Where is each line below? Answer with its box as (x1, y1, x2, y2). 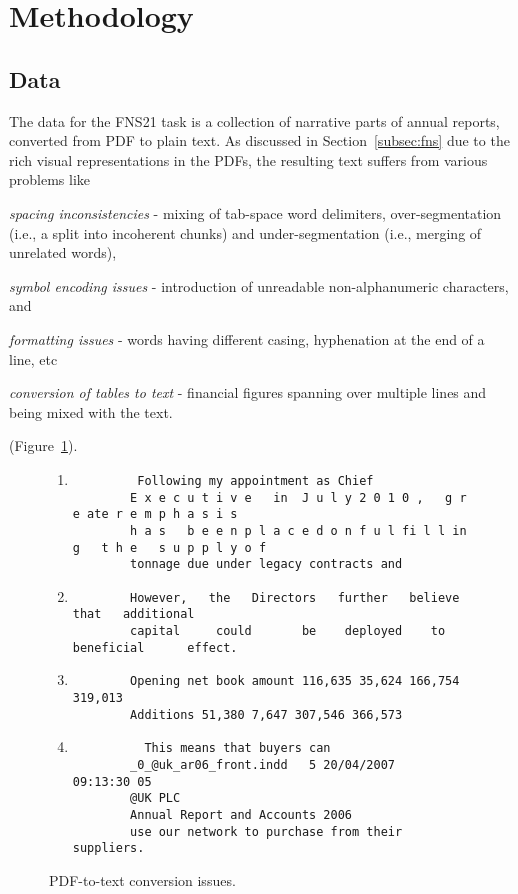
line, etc (9, 348, 58, 369)
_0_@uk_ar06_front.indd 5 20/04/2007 (130, 758, 395, 773)
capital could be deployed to (130, 624, 446, 639)
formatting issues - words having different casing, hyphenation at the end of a (9, 328, 485, 349)
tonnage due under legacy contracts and (130, 557, 403, 572)
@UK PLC (130, 791, 181, 806)
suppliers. (72, 841, 145, 856)
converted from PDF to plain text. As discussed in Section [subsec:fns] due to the (9, 130, 510, 151)
